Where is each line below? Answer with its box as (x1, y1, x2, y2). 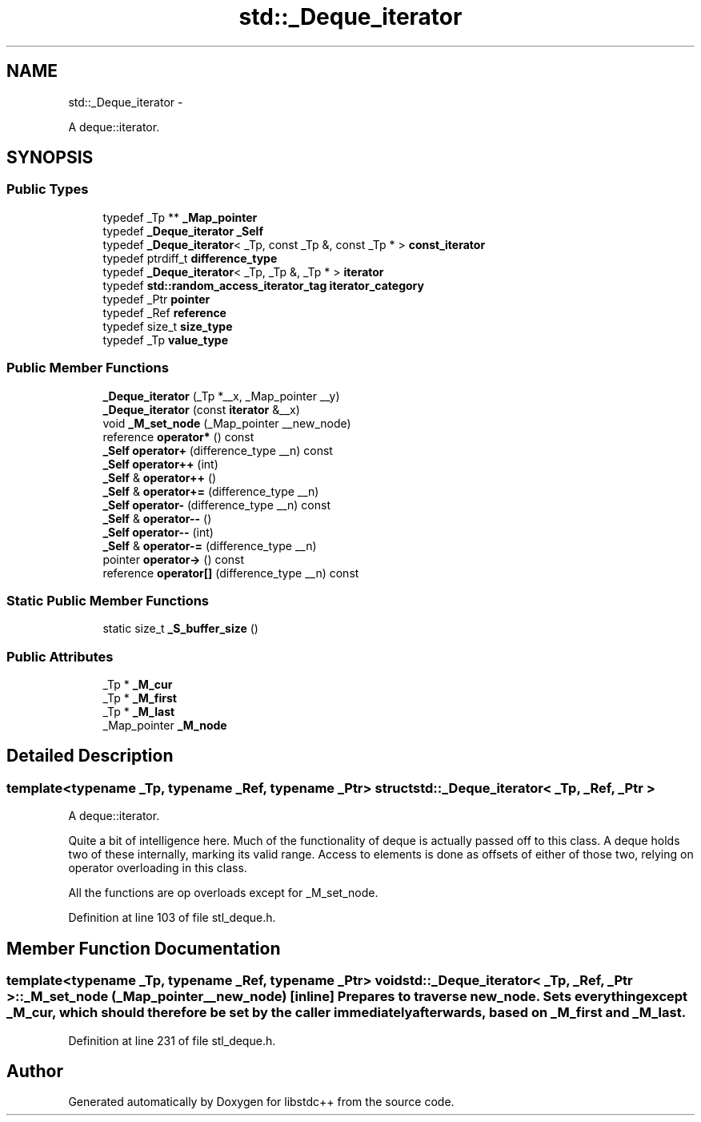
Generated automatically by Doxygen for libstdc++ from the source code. (68, 1095, 455, 1109)
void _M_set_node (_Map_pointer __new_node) (102, 416, 351, 430)
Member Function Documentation (6, 938, 281, 959)
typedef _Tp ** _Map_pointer (102, 210, 258, 224)
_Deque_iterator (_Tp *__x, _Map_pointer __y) (102, 388, 340, 403)
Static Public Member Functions (6, 592, 210, 609)
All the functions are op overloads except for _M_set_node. (68, 886, 379, 900)
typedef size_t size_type (102, 319, 233, 333)
